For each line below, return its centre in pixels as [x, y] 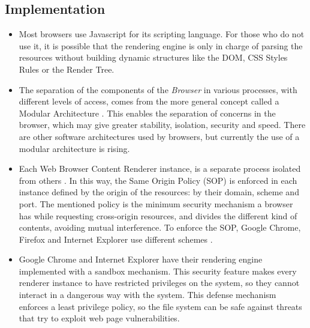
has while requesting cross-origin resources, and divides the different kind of [158, 215]
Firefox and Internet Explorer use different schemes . [116, 239]
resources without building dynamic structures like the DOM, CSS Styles [153, 57]
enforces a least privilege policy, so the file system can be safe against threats [160, 306]
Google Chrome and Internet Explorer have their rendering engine [141, 259]
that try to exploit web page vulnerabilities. [99, 318]
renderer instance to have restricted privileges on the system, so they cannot [159, 283]
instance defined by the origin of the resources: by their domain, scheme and [159, 192]
